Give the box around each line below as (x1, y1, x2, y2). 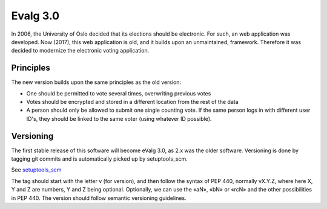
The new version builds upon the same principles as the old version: (11, 79, 182, 86)
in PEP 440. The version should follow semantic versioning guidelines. (11, 194, 187, 202)
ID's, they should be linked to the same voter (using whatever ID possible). (26, 115, 212, 122)
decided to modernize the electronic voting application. (11, 47, 150, 54)
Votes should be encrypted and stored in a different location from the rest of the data (26, 98, 239, 106)
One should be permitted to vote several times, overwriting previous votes (26, 89, 211, 97)
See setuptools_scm (11, 166, 62, 173)
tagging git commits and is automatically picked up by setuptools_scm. (11, 155, 188, 162)
